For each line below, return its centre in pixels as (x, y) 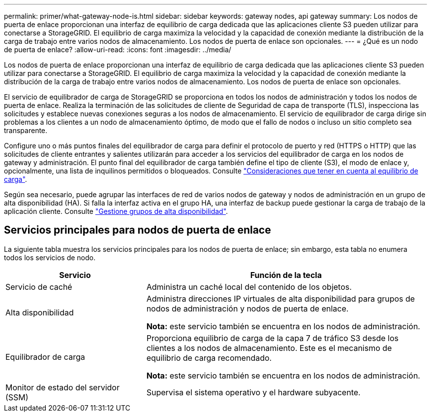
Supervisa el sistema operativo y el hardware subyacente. (253, 392)
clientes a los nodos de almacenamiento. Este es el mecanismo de (269, 348)
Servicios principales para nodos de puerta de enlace (138, 230)
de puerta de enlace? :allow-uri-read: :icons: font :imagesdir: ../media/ (118, 50)
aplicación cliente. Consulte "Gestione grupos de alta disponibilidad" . (116, 211)
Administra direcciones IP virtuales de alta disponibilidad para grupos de (281, 298)
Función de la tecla (286, 275)
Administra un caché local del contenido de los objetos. (249, 287)
